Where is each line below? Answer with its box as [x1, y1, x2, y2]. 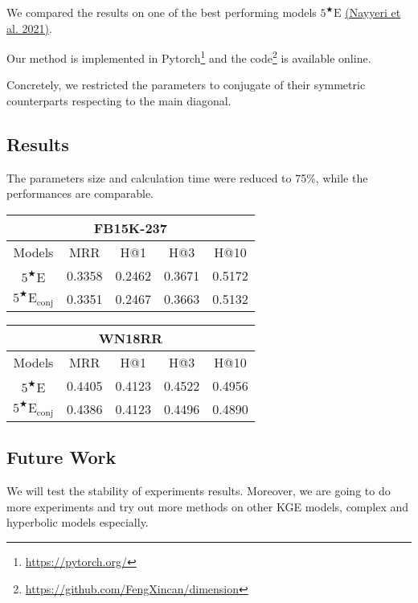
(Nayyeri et [345, 4, 401, 20]
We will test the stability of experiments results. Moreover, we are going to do [6, 482, 391, 499]
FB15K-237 [93, 219, 167, 238]
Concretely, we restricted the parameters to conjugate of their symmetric [6, 76, 366, 93]
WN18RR [98, 329, 163, 348]
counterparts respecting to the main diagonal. [6, 92, 232, 109]
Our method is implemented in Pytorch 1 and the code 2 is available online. [6, 47, 371, 66]
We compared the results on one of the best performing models [6, 4, 317, 20]
